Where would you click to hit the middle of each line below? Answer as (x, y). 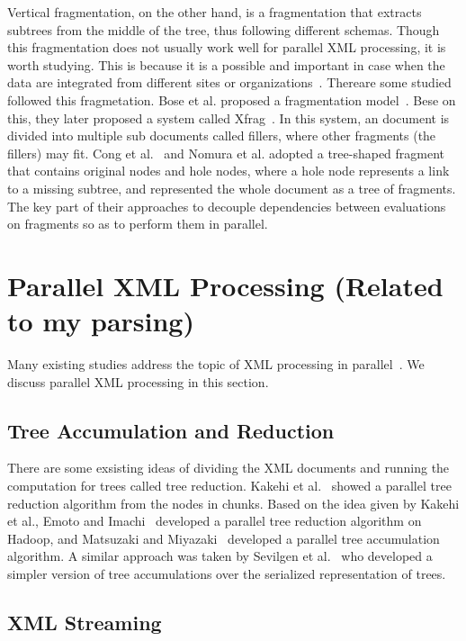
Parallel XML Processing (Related (225, 285)
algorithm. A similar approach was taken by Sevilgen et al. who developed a (220, 556)
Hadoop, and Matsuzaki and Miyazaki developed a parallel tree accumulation (224, 538)
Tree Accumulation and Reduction (171, 430)
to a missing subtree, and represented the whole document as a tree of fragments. (232, 188)
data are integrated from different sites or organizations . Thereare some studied (229, 82)
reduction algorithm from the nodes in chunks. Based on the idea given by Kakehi (233, 503)
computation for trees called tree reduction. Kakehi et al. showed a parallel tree (229, 486)
